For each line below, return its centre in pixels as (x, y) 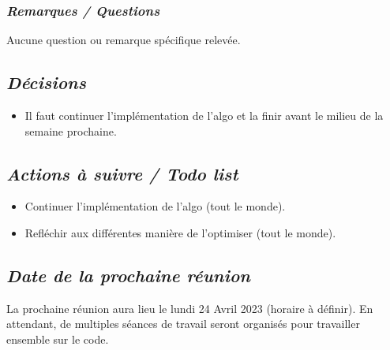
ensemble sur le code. (58, 339)
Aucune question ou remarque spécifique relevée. (124, 40)
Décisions (46, 82)
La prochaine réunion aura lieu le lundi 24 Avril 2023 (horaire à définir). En (190, 308)
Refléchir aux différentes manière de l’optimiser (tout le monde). (180, 233)
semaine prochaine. (71, 130)
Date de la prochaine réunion (128, 275)
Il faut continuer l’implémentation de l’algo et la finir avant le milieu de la (204, 115)
